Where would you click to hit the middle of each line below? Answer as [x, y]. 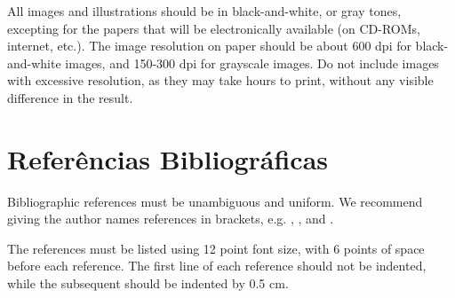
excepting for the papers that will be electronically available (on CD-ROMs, [214, 28]
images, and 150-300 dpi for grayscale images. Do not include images [252, 63]
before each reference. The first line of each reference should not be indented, [217, 266]
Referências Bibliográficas [168, 158]
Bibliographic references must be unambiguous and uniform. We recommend [215, 201]
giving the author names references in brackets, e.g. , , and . [171, 219]
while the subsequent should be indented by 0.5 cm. [148, 283]
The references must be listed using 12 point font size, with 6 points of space [216, 248]
